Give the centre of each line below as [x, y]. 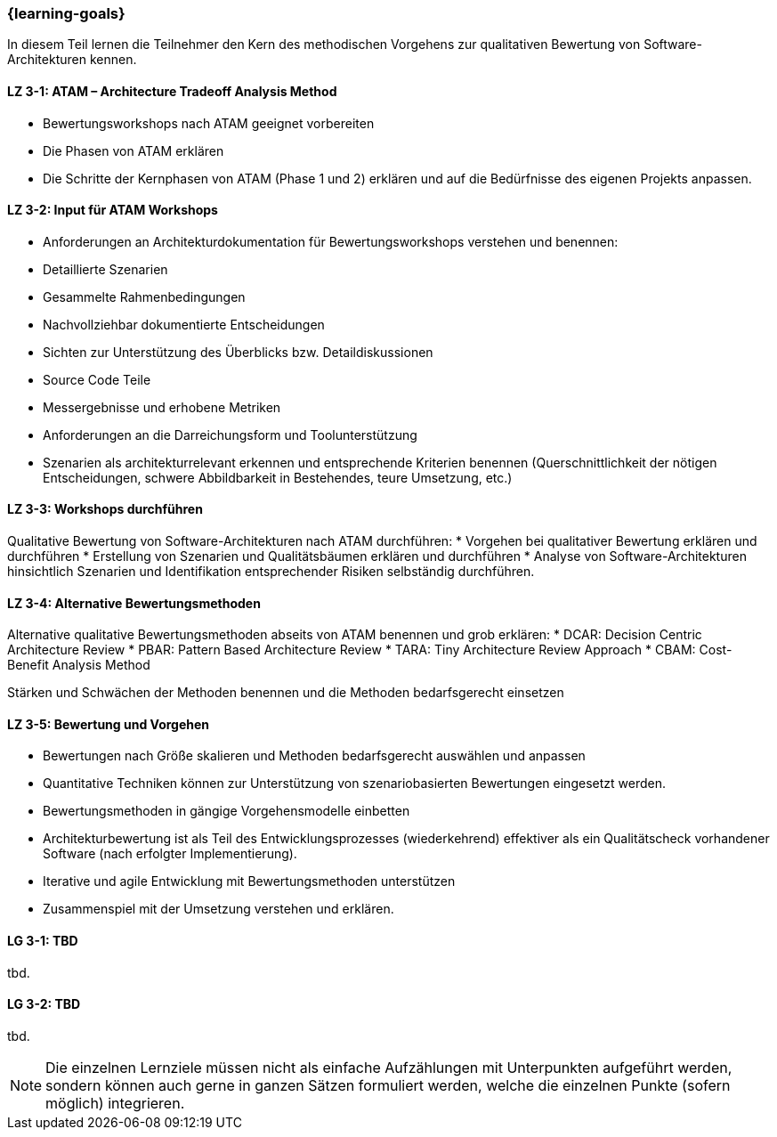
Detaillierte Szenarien [105, 269]
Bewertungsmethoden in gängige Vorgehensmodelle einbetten [227, 811]
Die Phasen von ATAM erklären [134, 150]
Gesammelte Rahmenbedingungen [144, 296]
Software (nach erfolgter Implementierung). [170, 854]
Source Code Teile [97, 379]
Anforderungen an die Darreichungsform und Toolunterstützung [230, 434]
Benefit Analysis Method [79, 665]
